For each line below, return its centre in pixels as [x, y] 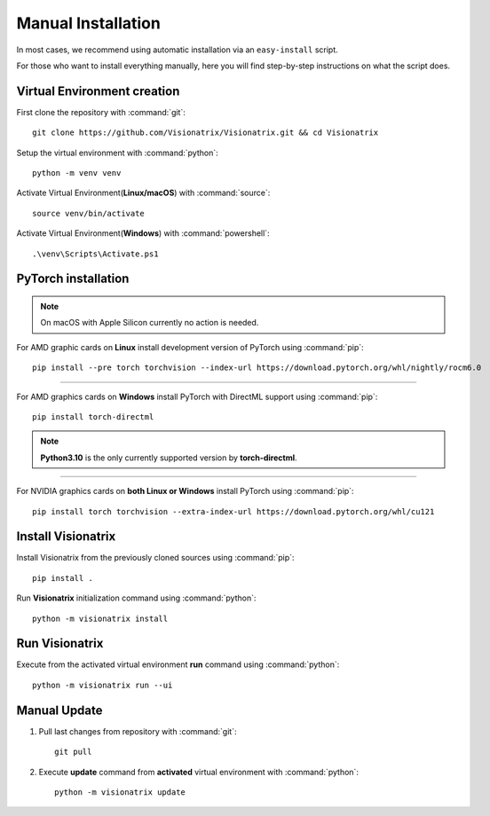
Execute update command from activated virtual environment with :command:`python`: [199, 772]
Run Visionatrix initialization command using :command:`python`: [136, 598]
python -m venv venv [77, 173]
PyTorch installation [73, 279]
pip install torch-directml [93, 416]
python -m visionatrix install [100, 618]
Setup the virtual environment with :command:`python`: [117, 153]
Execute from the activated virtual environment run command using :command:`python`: [178, 664]
